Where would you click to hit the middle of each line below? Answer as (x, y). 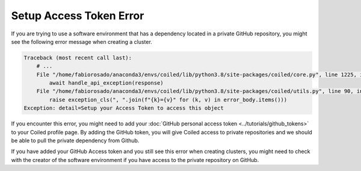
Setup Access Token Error (78, 16)
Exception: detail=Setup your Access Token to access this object (124, 108)
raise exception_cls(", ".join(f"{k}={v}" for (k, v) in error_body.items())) (168, 100)
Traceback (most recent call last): (78, 58)
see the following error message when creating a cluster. (82, 41)
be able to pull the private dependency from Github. (75, 140)
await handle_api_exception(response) (106, 83)
